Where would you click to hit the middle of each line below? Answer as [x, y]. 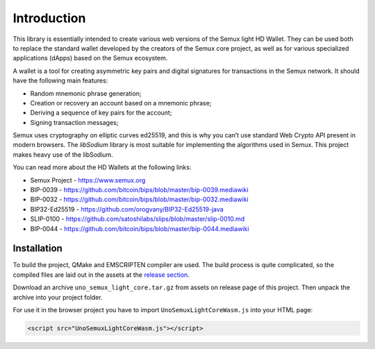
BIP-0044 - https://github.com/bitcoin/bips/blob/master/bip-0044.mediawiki [140, 228]
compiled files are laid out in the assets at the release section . [101, 275]
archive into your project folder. [58, 297]
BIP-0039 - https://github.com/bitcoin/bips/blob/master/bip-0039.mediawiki [140, 190]
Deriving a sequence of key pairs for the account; [101, 113]
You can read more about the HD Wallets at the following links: [102, 167]
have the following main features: [60, 80]
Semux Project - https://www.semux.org [88, 180]
